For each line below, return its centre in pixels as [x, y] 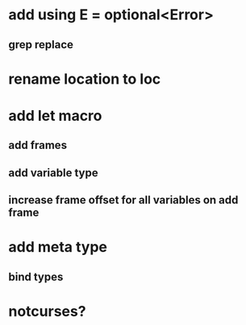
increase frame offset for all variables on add [123, 200]
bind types [36, 276]
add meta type [58, 247]
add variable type [53, 173]
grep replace [41, 45]
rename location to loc [85, 79]
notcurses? [47, 311]
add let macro [55, 115]
